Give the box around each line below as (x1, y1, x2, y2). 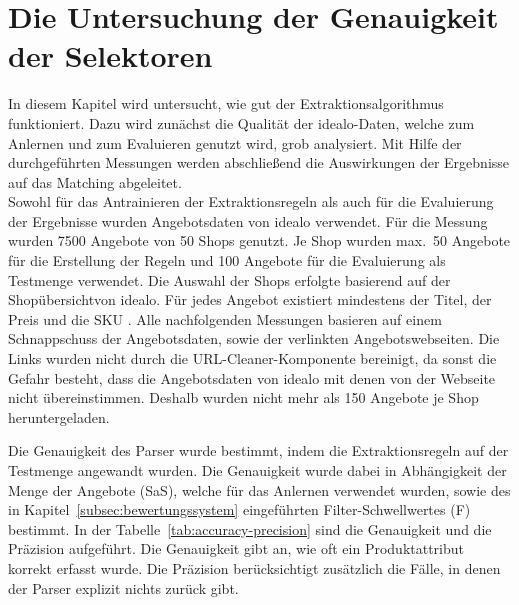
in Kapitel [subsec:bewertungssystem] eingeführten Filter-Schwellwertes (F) (8, 499, 471, 520)
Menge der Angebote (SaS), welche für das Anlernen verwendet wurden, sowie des (8, 479, 511, 500)
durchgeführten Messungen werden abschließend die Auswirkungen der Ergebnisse (8, 152, 510, 173)
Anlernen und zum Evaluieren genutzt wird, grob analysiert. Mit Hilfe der (8, 132, 462, 153)
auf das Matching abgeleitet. (8, 171, 182, 192)
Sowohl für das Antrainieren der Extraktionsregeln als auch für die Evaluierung (8, 191, 494, 212)
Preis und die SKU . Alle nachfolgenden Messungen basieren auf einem (8, 308, 442, 329)
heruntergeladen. (8, 406, 110, 427)
